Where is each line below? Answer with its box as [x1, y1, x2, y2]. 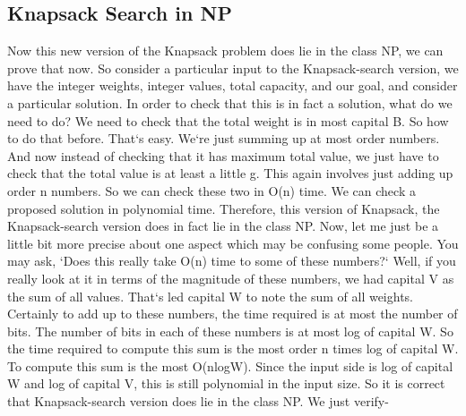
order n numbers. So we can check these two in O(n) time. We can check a [7, 181, 416, 200]
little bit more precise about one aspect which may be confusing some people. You [7, 233, 459, 252]
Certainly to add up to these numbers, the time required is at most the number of [7, 304, 458, 323]
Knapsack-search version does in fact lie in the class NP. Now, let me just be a [7, 216, 439, 235]
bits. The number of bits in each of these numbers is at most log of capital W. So [7, 321, 453, 340]
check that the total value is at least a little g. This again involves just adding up [7, 164, 453, 183]
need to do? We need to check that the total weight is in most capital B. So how [7, 111, 449, 130]
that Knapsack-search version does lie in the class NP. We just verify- [7, 392, 389, 411]
